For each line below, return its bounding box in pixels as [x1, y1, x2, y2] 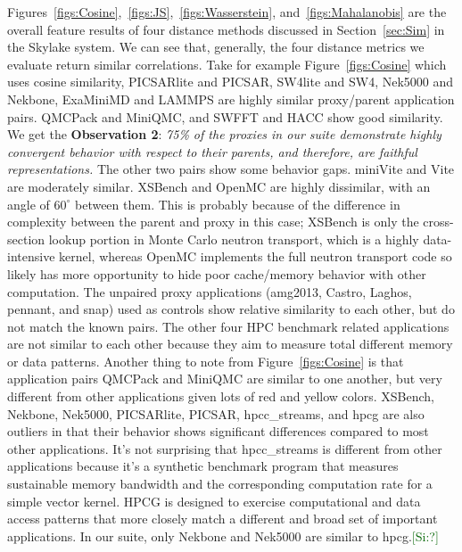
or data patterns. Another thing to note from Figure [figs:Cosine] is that [7, 351, 404, 370]
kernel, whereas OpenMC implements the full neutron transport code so [59, 247, 452, 266]
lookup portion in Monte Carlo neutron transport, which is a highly [48, 229, 419, 248]
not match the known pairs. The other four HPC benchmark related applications [7, 317, 450, 335]
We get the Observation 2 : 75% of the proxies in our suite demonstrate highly [7, 125, 441, 144]
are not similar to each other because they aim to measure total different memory [7, 334, 453, 353]
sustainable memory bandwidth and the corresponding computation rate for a [7, 474, 433, 493]
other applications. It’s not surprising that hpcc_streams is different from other [7, 439, 442, 457]
